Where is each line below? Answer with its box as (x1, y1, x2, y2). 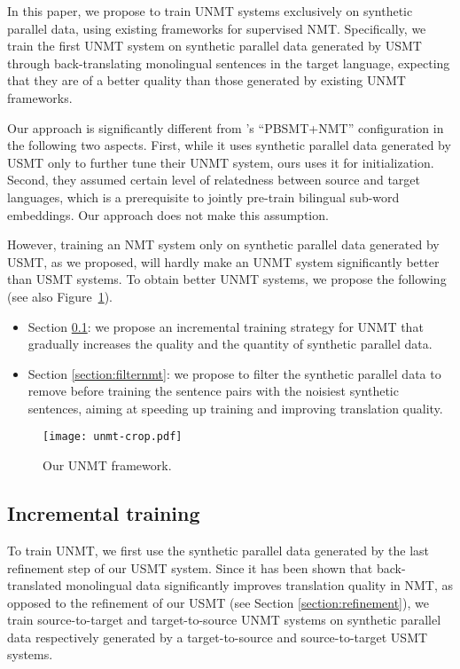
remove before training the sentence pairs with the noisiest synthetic (27, 382, 399, 400)
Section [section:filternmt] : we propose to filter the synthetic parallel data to (27, 364, 441, 382)
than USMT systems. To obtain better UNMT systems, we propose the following (7, 270, 447, 288)
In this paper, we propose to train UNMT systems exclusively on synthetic (7, 2, 413, 20)
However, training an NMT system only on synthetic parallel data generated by (7, 235, 440, 254)
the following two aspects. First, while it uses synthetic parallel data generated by (7, 136, 451, 154)
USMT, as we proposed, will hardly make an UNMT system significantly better (7, 252, 440, 271)
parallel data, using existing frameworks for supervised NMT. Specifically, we (7, 19, 426, 37)
